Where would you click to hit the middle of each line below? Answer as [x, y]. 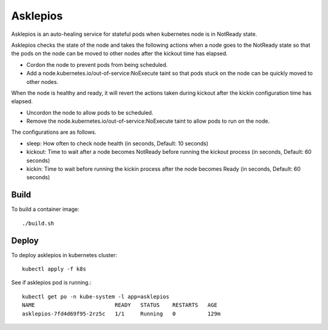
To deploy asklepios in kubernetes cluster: [64, 255]
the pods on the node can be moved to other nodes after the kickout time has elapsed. [119, 53]
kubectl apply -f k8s [54, 269]
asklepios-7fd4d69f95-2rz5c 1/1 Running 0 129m [121, 314]
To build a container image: [45, 209]
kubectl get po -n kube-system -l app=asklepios [96, 297]
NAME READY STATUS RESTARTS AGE [120, 305]
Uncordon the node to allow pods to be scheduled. [90, 112]
